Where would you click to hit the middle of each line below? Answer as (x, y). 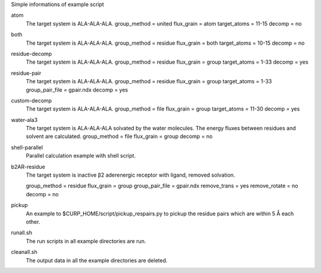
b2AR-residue (28, 167)
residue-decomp (32, 54)
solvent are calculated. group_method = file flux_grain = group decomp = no (119, 136)
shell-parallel (27, 147)
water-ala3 (24, 120)
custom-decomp (32, 101)
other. (33, 222)
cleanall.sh (24, 252)
